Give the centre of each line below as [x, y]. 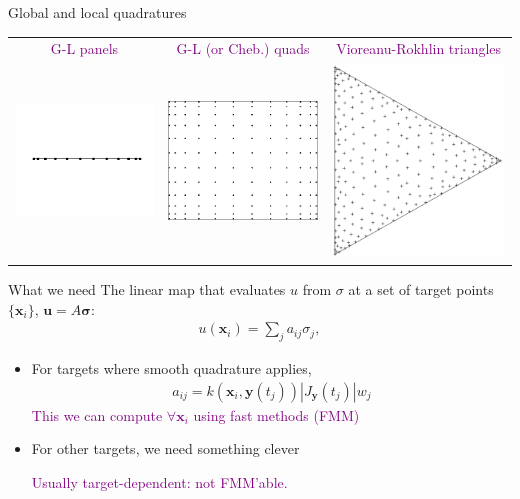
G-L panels [84, 48]
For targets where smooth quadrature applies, [171, 367]
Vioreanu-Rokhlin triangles [419, 48]
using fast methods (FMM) [276, 414]
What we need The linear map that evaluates [147, 288]
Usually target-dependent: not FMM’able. [159, 481]
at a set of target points [421, 288]
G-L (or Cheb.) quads [243, 48]
